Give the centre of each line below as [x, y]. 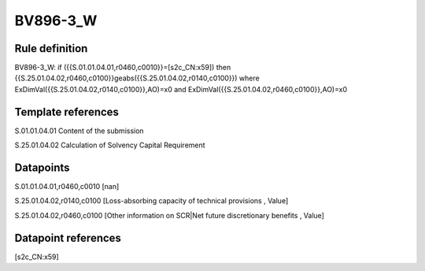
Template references [67, 111]
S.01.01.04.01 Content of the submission [79, 131]
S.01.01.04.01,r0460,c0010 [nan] [67, 187]
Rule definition [51, 48]
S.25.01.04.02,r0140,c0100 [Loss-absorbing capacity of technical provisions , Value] [152, 201]
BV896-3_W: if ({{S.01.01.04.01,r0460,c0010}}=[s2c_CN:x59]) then [123, 68]
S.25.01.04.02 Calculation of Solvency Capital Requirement [110, 145]
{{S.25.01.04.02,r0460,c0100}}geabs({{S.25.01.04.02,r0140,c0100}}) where [137, 78]
